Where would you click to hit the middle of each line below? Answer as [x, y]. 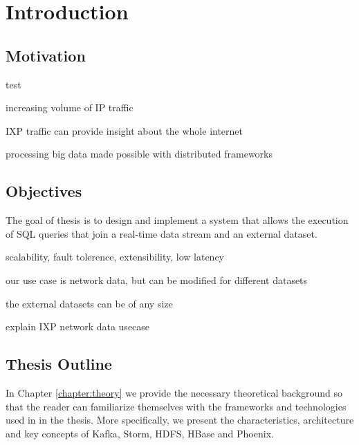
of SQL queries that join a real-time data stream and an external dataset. [162, 233]
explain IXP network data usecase [78, 326]
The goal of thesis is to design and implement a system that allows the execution [177, 220]
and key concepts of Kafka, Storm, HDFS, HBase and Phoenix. [140, 433]
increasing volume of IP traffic [70, 107]
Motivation [46, 55]
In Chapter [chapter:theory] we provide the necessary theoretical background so [174, 392]
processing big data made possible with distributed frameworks [139, 154]
